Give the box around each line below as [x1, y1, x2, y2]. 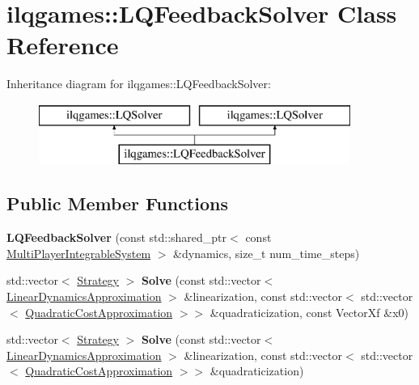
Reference [6, 28, 119, 61]
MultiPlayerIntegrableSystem [6, 244, 151, 261]
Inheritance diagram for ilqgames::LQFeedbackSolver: [6, 75, 271, 92]
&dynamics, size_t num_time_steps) [173, 244, 360, 261]
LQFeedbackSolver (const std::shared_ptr [6, 229, 227, 246]
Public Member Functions [6, 191, 228, 216]
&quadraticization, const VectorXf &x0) [209, 303, 408, 320]
